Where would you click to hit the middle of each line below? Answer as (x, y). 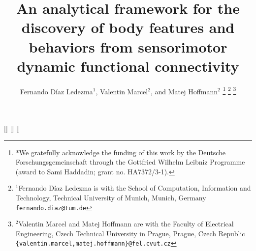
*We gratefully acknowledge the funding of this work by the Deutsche (121, 152)
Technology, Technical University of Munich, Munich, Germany (111, 197)
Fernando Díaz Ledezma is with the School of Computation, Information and (135, 188)
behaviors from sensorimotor (128, 46)
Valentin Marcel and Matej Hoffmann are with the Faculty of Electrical (126, 224)
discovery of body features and (128, 27)
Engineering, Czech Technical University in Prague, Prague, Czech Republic (130, 233)
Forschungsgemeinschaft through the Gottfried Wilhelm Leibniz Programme (130, 162)
